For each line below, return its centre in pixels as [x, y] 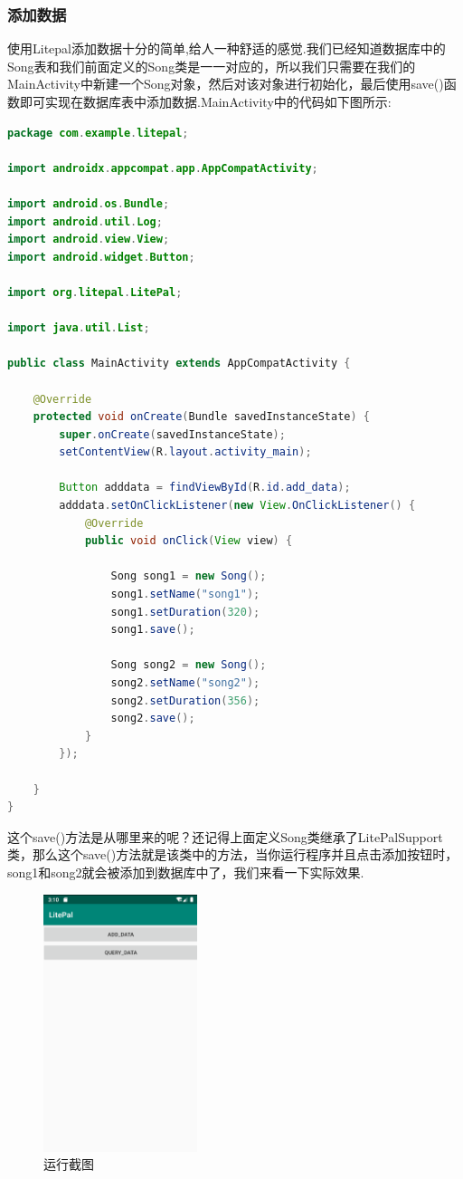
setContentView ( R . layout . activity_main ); [185, 452]
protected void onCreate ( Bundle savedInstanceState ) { [202, 417]
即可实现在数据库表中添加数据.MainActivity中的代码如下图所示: [205, 101]
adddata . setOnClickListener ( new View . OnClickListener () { [237, 506]
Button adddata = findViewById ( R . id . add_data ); [205, 488]
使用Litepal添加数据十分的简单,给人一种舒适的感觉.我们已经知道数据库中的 [227, 48]
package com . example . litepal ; [98, 133]
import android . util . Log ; [85, 221]
